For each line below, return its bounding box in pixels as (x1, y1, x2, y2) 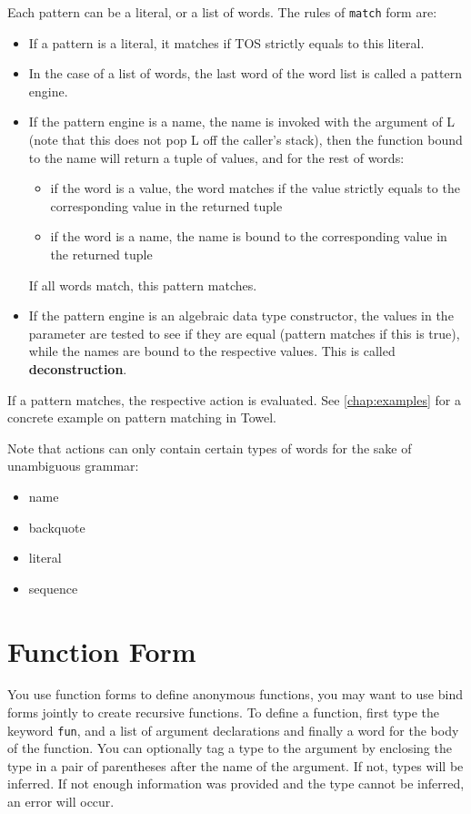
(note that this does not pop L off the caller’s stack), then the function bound (28, 130, 463, 149)
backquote (28, 517, 85, 536)
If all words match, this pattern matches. (28, 275, 257, 294)
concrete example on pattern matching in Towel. (7, 408, 277, 427)
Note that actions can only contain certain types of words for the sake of (7, 438, 412, 457)
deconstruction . (28, 359, 127, 378)
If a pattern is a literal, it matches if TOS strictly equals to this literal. (28, 33, 425, 52)
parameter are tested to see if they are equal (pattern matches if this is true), (28, 323, 460, 342)
